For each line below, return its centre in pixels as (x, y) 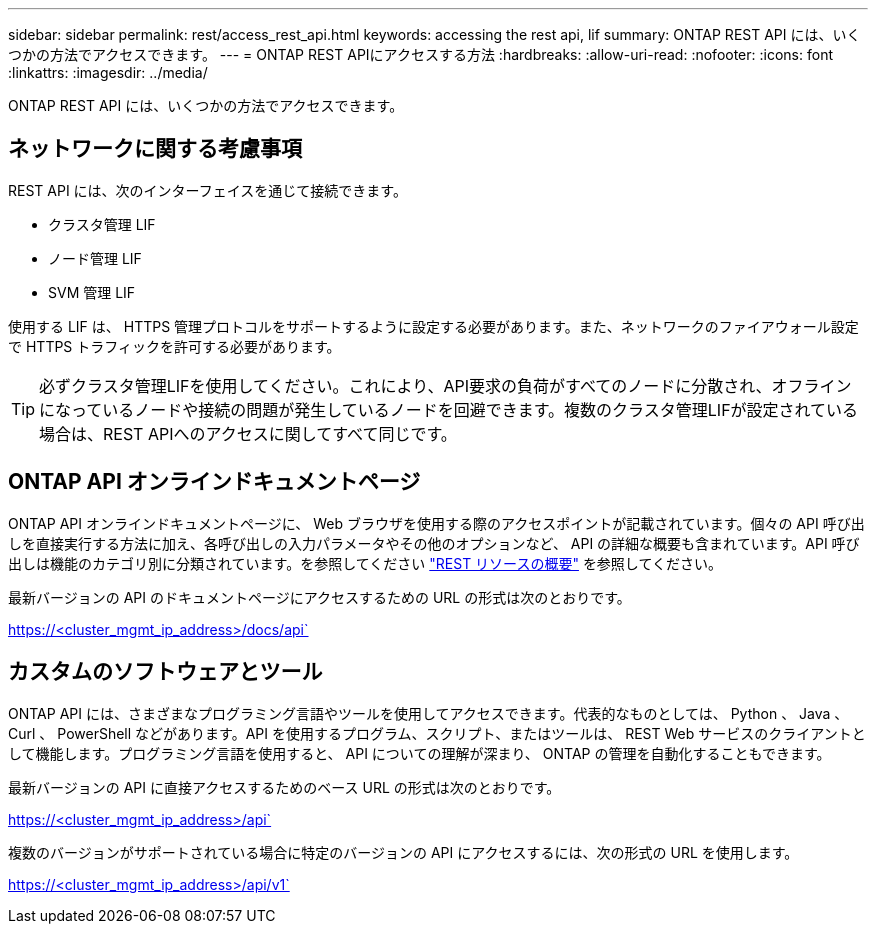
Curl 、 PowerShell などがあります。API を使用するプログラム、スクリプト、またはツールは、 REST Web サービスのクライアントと (437, 733)
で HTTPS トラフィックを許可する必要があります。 (174, 346)
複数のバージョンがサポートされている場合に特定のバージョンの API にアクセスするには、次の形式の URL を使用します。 (403, 852)
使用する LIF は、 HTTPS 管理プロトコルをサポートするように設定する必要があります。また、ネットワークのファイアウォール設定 (433, 326)
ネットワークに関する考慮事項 (155, 149)
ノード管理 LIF (95, 258)
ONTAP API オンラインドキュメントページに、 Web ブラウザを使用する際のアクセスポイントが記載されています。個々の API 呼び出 (436, 523)
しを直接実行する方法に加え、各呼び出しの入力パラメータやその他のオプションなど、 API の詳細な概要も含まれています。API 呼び (434, 543)
